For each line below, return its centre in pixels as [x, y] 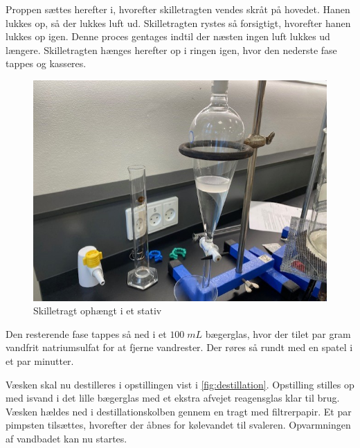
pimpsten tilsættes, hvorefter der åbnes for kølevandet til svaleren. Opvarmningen [178, 425]
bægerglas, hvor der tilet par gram [278, 333]
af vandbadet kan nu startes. [66, 438]
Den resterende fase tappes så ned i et [86, 333]
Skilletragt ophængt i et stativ [98, 311]
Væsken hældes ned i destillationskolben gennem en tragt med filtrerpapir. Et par [179, 411]
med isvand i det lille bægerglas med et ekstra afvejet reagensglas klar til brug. [173, 398]
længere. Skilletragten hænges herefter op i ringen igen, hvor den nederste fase [171, 50]
